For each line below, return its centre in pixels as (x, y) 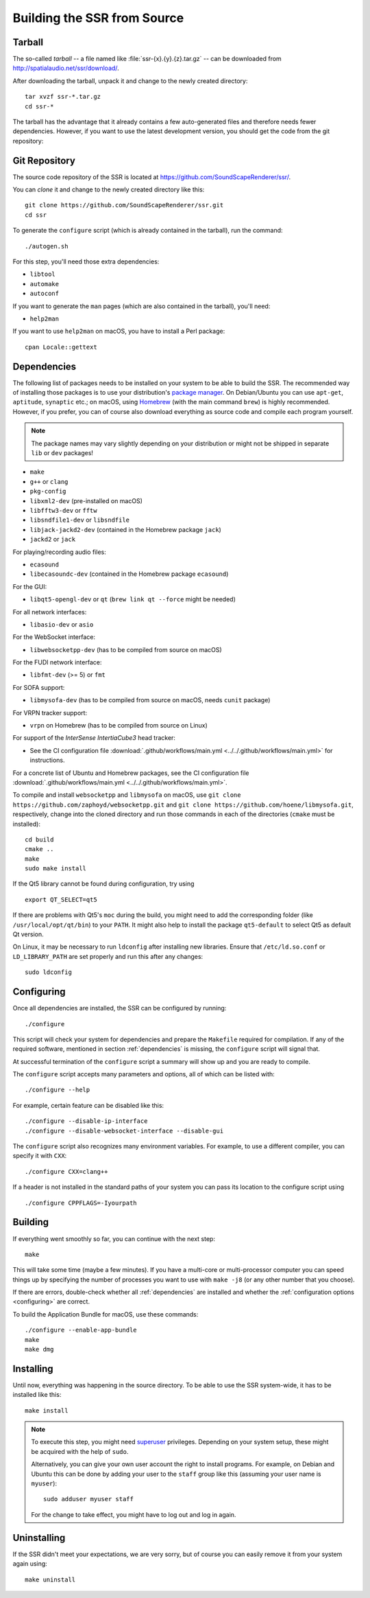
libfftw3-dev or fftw (63, 510)
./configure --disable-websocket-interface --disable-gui (124, 1131)
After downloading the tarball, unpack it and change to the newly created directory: (130, 81)
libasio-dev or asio (62, 624)
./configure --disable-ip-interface (86, 1121)
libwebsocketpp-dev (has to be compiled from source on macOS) (126, 649)
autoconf (45, 294)
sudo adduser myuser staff (88, 1499)
